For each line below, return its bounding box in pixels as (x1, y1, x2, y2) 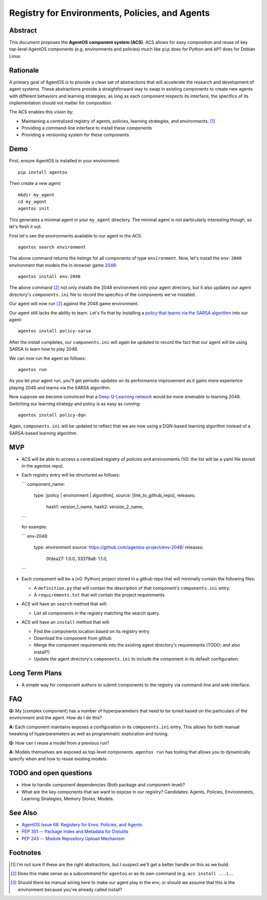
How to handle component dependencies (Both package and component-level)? (21, 782, 185, 788)
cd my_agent (18, 198, 47, 204)
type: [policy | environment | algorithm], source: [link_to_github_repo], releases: (34, 492, 196, 498)
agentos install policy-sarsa (18, 328, 91, 334)
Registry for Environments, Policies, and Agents (9, 7, 210, 18)
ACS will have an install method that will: (21, 619, 110, 625)
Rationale (9, 66, 39, 74)
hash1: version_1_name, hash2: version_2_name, (46, 504, 144, 510)
